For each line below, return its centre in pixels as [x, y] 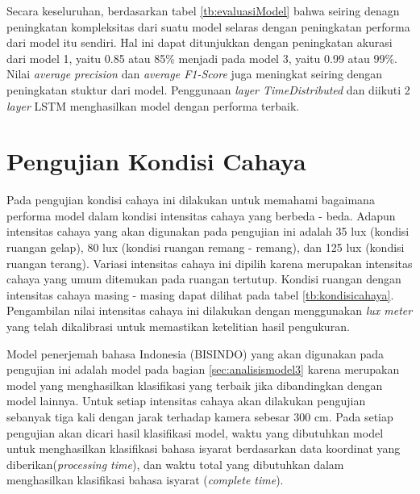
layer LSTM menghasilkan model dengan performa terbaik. [153, 105]
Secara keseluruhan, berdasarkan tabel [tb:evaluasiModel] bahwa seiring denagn [203, 10]
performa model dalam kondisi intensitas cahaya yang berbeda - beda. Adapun [201, 215]
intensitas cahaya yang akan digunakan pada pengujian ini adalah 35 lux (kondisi [208, 231]
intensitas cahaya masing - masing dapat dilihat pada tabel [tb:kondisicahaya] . [200, 294]
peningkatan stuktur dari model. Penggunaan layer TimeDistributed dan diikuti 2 [208, 89]
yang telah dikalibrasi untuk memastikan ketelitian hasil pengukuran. [178, 327]
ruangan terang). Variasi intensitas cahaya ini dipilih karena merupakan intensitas [210, 263]
